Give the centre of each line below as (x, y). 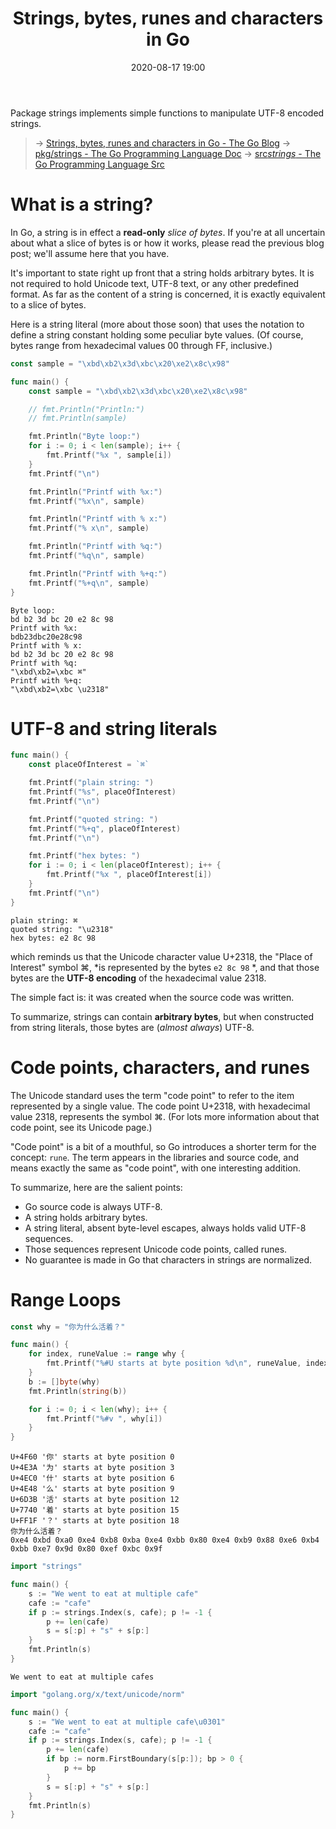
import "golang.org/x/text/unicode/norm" (98, 1694)
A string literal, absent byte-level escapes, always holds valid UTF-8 (165, 1228)
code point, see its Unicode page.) (81, 1127)
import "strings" (46, 1567)
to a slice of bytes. (48, 304)
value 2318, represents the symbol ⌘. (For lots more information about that (165, 1116)
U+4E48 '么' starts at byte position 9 (92, 1489)
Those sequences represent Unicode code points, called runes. (156, 1249)
